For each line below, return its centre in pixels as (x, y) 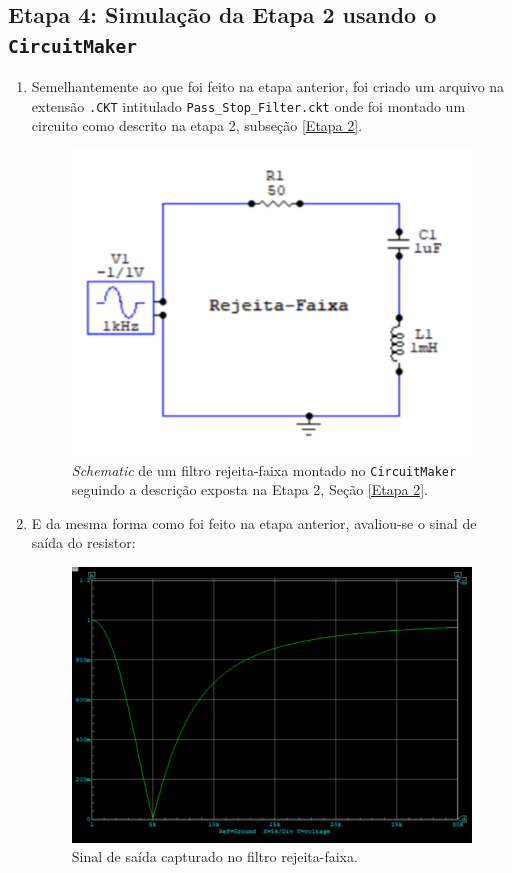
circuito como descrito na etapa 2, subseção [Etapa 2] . (197, 125)
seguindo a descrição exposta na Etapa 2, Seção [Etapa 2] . (249, 489)
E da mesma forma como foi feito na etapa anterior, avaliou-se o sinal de (254, 522)
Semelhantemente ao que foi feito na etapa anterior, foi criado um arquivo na (268, 86)
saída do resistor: (83, 542)
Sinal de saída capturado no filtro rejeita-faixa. (214, 856)
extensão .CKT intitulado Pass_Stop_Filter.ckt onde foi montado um (248, 105)
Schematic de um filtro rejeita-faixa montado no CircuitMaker (264, 469)
